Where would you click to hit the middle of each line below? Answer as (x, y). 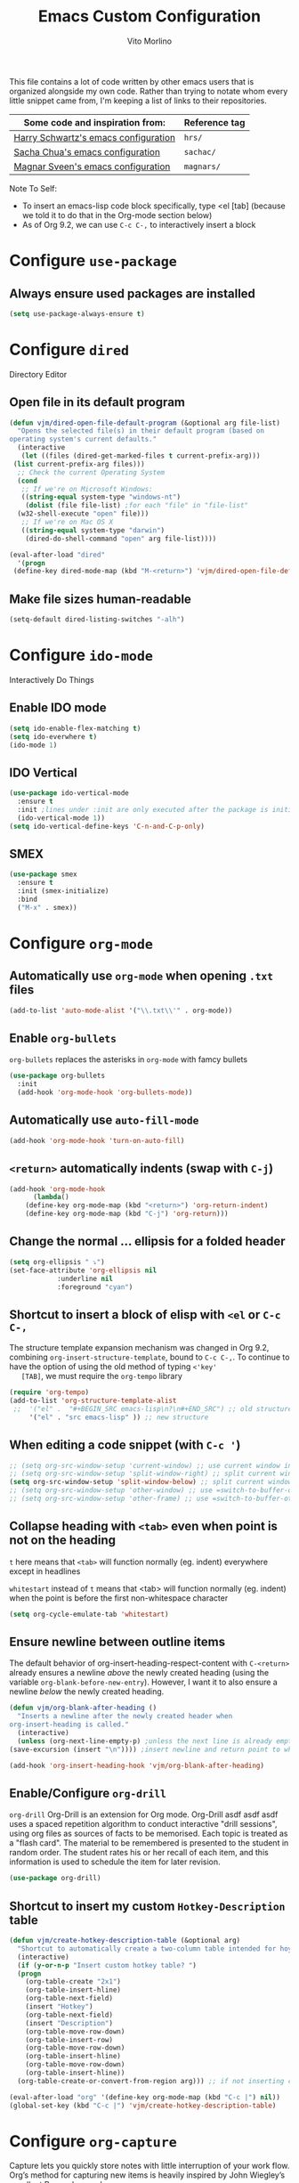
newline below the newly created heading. (87, 1692)
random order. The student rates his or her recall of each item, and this (139, 1853)
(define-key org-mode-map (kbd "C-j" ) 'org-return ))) (127, 1214)
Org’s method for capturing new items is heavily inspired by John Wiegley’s (147, 2175)
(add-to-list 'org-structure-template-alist (93, 1401)
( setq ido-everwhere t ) (53, 736)
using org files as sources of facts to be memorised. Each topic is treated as (149, 1834)
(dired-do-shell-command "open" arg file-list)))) (121, 539)
